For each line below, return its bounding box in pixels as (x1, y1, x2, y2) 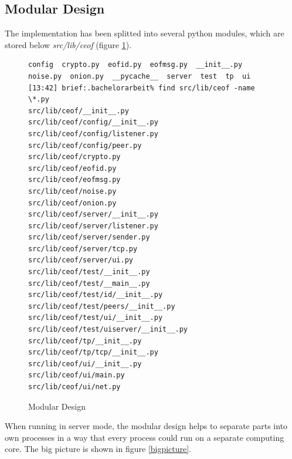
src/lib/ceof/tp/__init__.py (28, 336, 142, 345)
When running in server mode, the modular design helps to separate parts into (5, 420, 288, 432)
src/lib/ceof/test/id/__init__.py (28, 291, 163, 299)
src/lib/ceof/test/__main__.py (28, 279, 150, 288)
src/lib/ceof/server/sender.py (28, 233, 150, 242)
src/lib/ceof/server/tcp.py (28, 244, 138, 253)
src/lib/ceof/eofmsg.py (28, 176, 121, 184)
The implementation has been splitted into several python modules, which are (5, 27, 284, 39)
